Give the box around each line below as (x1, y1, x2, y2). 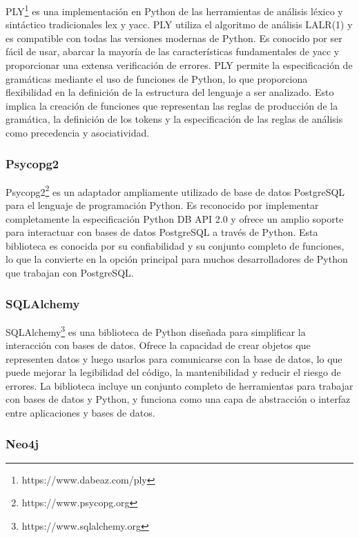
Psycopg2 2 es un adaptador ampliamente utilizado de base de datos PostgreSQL (6, 182, 345, 199)
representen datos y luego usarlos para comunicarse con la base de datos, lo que (6, 351, 342, 366)
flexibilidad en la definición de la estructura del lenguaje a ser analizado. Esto (6, 85, 334, 99)
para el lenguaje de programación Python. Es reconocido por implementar (6, 198, 319, 212)
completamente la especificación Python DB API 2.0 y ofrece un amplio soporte (6, 211, 344, 226)
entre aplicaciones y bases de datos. (6, 406, 155, 420)
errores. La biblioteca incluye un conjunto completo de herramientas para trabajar (6, 378, 353, 392)
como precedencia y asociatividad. (6, 126, 150, 139)
